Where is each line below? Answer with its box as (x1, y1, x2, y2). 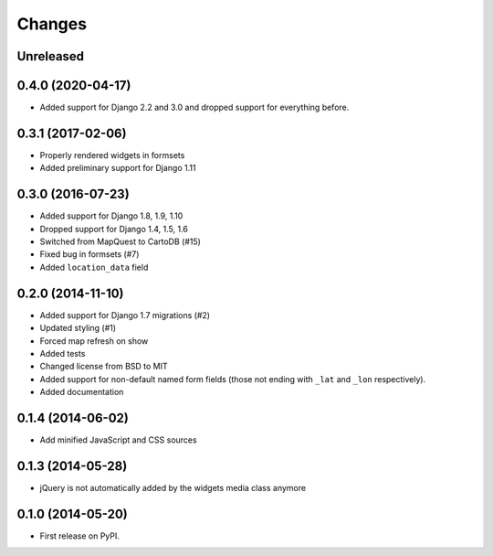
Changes (16, 14, 87, 34)
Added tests (39, 347, 86, 358)
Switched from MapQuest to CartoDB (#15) (39, 236, 201, 247)
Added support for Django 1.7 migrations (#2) (39, 309, 210, 320)
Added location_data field (39, 262, 149, 273)
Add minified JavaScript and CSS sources (39, 434, 197, 445)
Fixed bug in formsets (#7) (39, 249, 140, 260)
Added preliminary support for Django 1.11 (39, 163, 196, 174)
